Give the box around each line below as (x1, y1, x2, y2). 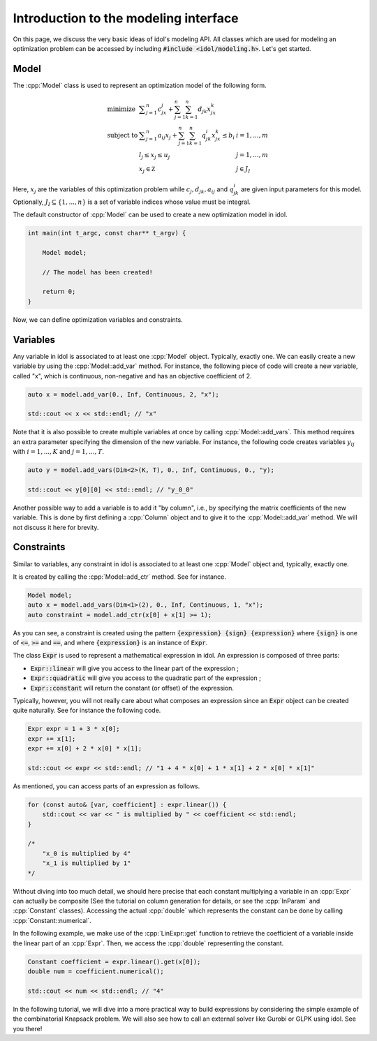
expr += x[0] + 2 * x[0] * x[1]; (27, 744, 142, 753)
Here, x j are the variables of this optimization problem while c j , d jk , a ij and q (13, 185, 234, 195)
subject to (107, 131, 138, 139)
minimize (107, 105, 136, 113)
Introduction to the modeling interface (13, 10, 239, 26)
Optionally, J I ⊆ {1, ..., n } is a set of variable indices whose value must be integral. (13, 198, 251, 207)
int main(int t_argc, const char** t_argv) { (27, 229, 186, 237)
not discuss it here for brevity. (13, 523, 99, 531)
